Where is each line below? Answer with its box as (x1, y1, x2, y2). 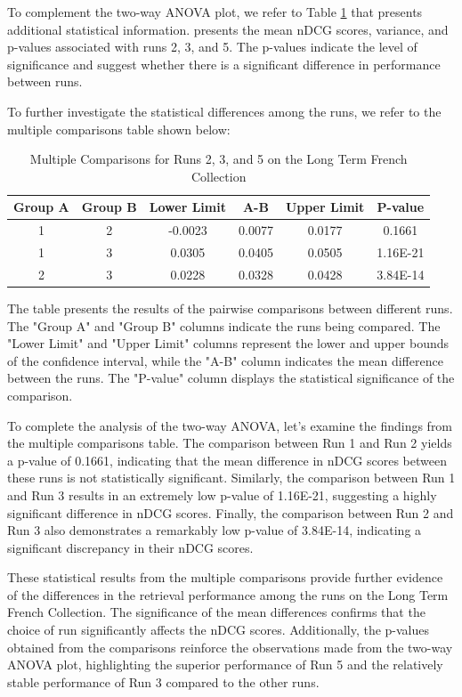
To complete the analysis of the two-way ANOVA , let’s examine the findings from (7, 416, 453, 434)
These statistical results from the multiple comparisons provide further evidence (7, 568, 443, 587)
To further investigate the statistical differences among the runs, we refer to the (7, 101, 442, 120)
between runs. (7, 72, 83, 91)
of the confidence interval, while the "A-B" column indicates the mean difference (7, 351, 443, 369)
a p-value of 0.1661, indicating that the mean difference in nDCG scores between (7, 450, 447, 469)
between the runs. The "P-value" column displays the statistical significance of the (7, 369, 455, 387)
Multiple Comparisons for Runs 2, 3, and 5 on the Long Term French (29, 150, 408, 168)
